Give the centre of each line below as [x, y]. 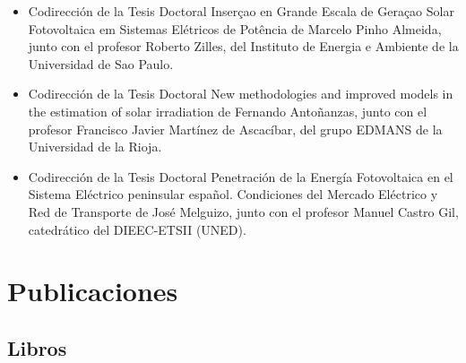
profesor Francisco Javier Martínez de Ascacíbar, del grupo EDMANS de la [235, 129]
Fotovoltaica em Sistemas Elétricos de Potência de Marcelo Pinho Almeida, [235, 28]
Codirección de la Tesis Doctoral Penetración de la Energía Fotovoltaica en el [241, 176]
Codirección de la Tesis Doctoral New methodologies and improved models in [241, 94]
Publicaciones [93, 291]
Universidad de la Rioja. [95, 147]
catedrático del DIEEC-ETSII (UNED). [137, 229]
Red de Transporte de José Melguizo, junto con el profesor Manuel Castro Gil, [243, 211]
